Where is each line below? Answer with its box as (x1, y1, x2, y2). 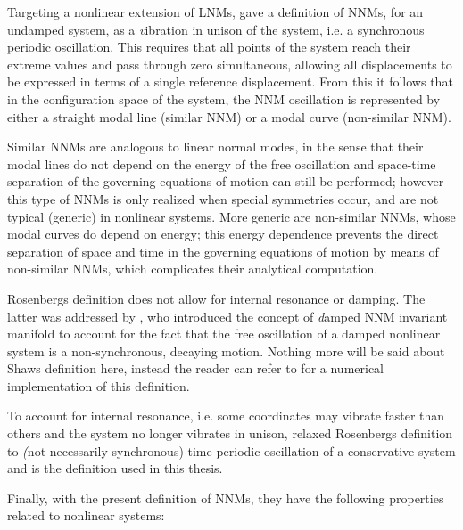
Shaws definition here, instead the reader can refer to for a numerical (7, 359, 384, 378)
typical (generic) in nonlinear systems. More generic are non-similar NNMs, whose (7, 207, 456, 225)
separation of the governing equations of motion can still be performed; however (7, 172, 444, 191)
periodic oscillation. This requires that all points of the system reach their (7, 37, 411, 56)
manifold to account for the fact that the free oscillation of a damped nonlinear (7, 324, 441, 343)
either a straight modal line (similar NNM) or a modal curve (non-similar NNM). (7, 107, 451, 126)
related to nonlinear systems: (7, 506, 165, 525)
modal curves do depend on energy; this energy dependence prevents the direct (7, 224, 439, 243)
